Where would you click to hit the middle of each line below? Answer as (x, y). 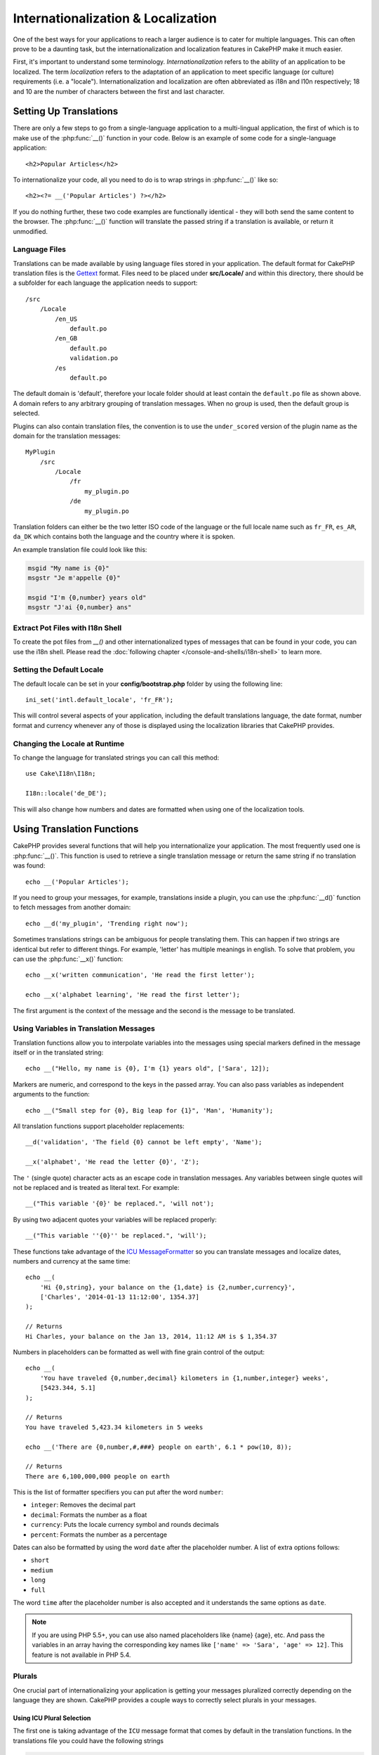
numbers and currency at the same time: (72, 1261)
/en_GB (66, 338)
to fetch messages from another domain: (72, 907)
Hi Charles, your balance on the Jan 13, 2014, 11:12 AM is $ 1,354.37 (151, 1336)
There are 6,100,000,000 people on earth (98, 1476)
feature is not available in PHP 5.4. (81, 1655)
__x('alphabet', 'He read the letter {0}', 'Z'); (113, 1162)
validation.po (94, 358)
